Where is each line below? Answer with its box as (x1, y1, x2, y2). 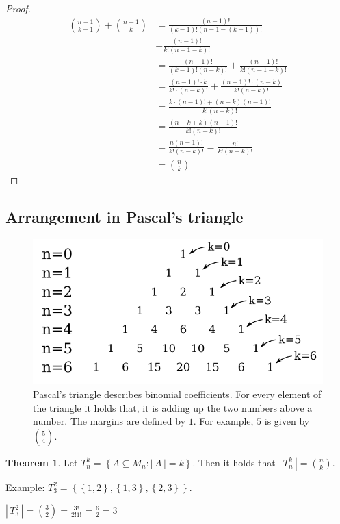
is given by (264, 414, 310, 428)
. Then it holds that (192, 455, 276, 469)
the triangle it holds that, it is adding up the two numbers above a (33, 400, 313, 414)
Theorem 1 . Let (5, 455, 78, 469)
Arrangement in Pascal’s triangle (5, 206, 244, 227)
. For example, (193, 414, 254, 428)
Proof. (5, 1, 31, 15)
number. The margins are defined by (33, 414, 186, 428)
